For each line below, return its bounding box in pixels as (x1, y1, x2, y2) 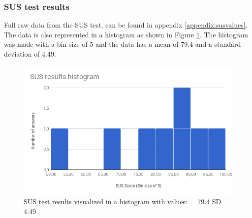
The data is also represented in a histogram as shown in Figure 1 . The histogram (4, 29, 248, 39)
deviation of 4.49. (4, 49, 56, 59)
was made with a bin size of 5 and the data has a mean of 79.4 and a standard (4, 39, 241, 49)
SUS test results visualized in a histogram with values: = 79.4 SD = (24, 196, 229, 207)
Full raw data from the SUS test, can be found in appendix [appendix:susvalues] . (4, 20, 248, 30)
